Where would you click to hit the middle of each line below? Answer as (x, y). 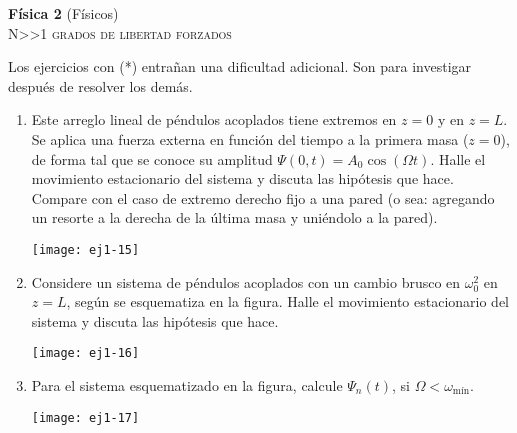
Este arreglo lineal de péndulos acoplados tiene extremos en (214, 119)
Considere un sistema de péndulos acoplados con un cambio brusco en (246, 281)
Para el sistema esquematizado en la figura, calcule (187, 385)
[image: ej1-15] (85, 249)
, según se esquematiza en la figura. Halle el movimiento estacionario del (288, 301)
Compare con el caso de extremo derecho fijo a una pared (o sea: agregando (263, 197)
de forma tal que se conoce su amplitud (152, 158)
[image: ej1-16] (85, 353)
